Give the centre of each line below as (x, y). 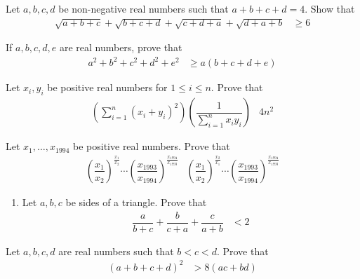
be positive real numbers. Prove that (152, 146)
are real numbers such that (116, 251)
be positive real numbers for (107, 87)
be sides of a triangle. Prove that (136, 202)
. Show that (330, 8)
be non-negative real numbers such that (144, 8)
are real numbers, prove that (121, 47)
